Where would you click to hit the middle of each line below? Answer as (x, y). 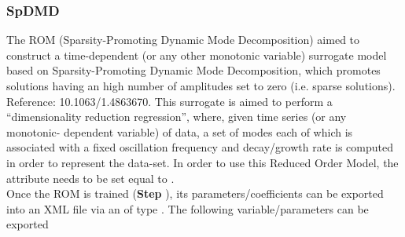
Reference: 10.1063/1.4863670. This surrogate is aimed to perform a (169, 101)
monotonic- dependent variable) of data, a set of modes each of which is (180, 131)
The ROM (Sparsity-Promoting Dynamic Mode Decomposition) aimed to (183, 40)
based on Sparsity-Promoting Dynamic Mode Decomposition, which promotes (193, 70)
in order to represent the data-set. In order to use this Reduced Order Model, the (202, 162)
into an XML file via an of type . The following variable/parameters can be (188, 208)
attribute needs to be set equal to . (90, 178)
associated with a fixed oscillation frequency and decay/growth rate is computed (200, 147)
